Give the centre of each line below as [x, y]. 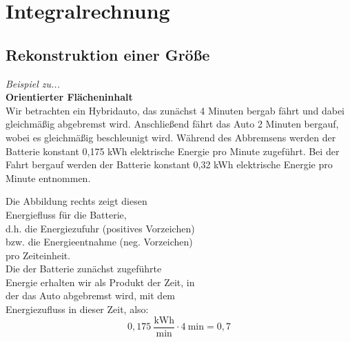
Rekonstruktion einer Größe [108, 54]
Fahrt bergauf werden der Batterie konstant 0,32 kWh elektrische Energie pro [169, 164]
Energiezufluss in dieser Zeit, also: [77, 309]
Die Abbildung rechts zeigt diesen [76, 201]
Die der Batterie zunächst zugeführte [84, 269]
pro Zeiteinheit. [38, 255]
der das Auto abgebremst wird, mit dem [91, 295]
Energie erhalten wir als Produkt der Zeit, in [100, 282]
